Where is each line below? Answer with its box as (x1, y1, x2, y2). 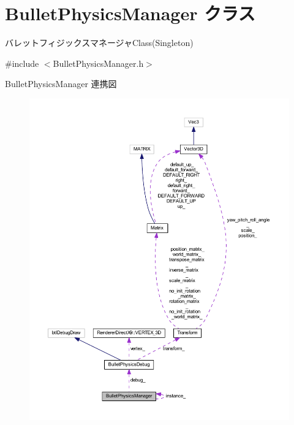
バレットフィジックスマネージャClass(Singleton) (5, 36, 194, 49)
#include (5, 56, 39, 69)
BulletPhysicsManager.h (53, 56, 144, 69)
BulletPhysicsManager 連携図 (5, 77, 117, 90)
